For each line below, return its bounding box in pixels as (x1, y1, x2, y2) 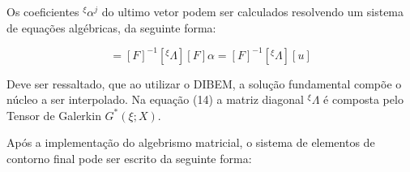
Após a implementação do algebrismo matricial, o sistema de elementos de (6, 134, 375, 151)
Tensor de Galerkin (6, 106, 101, 123)
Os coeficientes (6, 3, 79, 19)
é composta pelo (323, 91, 404, 108)
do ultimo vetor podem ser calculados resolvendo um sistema (101, 3, 404, 19)
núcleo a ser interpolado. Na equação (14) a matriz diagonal (6, 91, 304, 108)
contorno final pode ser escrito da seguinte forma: (6, 150, 252, 167)
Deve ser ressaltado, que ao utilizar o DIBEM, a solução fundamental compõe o (6, 75, 402, 92)
